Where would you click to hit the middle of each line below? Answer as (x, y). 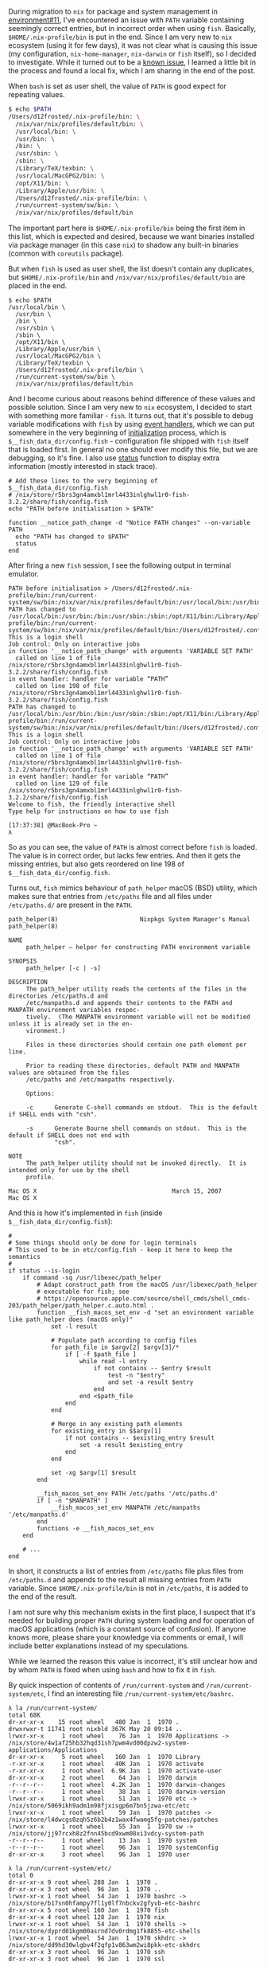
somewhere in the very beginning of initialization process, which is (117, 432)
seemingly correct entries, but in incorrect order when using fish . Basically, (132, 28)
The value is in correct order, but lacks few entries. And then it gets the (124, 856)
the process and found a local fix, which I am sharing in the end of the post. (132, 70)
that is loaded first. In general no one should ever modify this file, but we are (133, 450)
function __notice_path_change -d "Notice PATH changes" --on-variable (129, 523)
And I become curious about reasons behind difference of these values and (132, 399)
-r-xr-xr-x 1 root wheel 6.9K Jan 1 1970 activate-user (115, 1771)
